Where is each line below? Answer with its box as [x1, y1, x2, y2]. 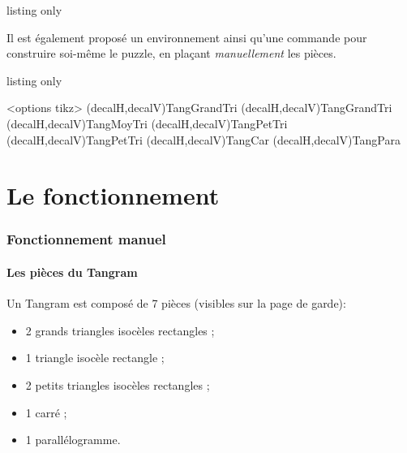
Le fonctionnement [6, 179, 220, 212]
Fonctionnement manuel [6, 229, 166, 249]
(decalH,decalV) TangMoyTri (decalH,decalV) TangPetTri [6, 114, 288, 132]
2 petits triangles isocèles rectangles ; [25, 376, 210, 393]
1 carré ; [25, 403, 67, 421]
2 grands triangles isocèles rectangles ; [25, 321, 215, 339]
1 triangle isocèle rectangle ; [25, 349, 165, 366]
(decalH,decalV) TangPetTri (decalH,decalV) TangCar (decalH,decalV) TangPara [6, 131, 401, 148]
